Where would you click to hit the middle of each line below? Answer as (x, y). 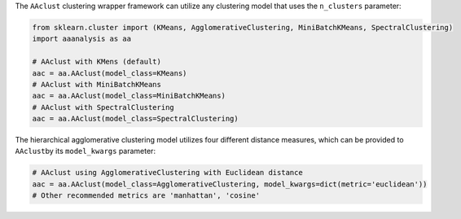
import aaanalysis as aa (82, 39)
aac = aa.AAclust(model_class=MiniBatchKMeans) (129, 96)
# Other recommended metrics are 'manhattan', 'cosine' (146, 196)
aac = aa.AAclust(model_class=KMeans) (110, 73)
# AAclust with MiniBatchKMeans (97, 84)
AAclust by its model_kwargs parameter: (86, 151)
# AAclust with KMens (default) (97, 62)
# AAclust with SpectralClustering (103, 107)
